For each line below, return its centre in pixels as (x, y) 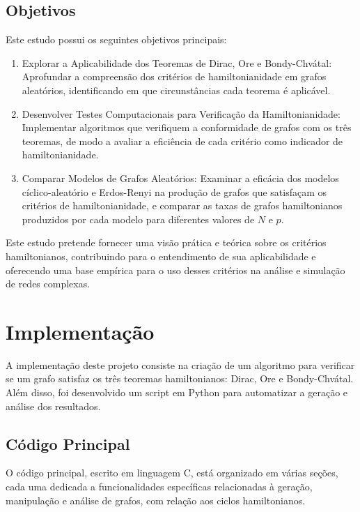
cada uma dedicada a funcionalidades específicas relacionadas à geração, (159, 486)
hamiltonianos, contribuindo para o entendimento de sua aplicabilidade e (161, 256)
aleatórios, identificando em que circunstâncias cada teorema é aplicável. (176, 90)
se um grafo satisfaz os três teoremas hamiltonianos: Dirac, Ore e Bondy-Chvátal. (180, 378)
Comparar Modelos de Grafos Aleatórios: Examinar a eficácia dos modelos (180, 178)
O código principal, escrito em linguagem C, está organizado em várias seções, (172, 473)
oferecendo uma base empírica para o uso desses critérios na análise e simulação (175, 270)
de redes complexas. (48, 284)
